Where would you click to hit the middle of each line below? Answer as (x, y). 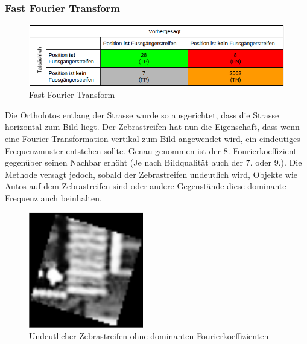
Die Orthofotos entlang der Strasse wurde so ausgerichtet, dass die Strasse (142, 115)
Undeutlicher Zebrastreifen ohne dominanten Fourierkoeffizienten (149, 336)
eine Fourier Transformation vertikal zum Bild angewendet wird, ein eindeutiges (153, 138)
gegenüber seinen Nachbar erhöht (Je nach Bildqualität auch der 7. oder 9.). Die (153, 162)
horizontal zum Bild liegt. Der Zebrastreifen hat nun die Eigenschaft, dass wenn (152, 127)
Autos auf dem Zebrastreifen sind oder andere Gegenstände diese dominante (146, 186)
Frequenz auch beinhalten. (53, 197)
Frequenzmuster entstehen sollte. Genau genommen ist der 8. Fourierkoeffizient (151, 150)
